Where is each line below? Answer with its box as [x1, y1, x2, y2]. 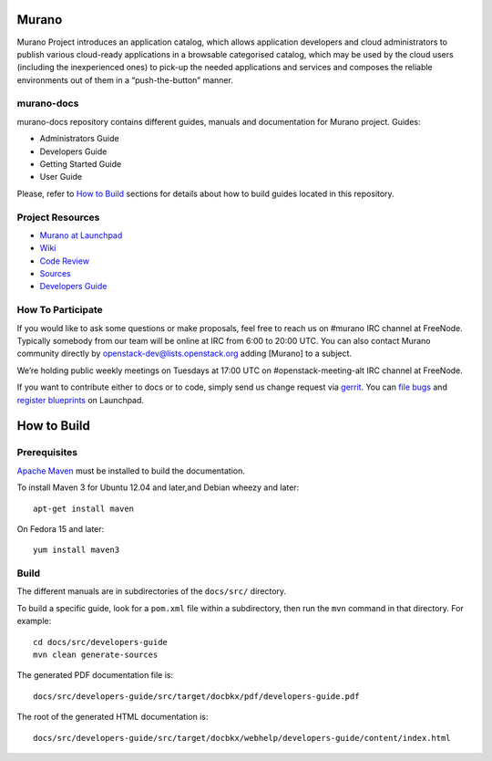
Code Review [39, 255, 90, 266]
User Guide [39, 172, 83, 182]
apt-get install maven [33, 503, 135, 514]
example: [16, 616, 52, 627]
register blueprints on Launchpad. [16, 394, 145, 405]
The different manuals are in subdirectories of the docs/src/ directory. [16, 586, 287, 597]
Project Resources [16, 211, 100, 224]
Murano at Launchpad [39, 229, 123, 241]
